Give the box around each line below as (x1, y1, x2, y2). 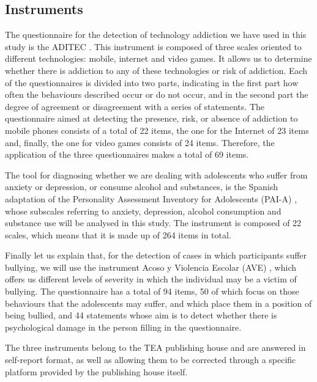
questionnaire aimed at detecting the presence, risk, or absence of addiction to (5, 112, 298, 125)
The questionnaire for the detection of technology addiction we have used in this (5, 28, 307, 41)
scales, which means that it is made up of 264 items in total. (5, 228, 231, 241)
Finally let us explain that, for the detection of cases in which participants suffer (5, 249, 307, 262)
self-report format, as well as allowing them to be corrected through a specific (5, 353, 296, 366)
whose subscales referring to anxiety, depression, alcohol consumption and (5, 204, 282, 217)
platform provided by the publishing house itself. (5, 365, 188, 378)
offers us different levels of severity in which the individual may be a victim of (5, 273, 297, 285)
